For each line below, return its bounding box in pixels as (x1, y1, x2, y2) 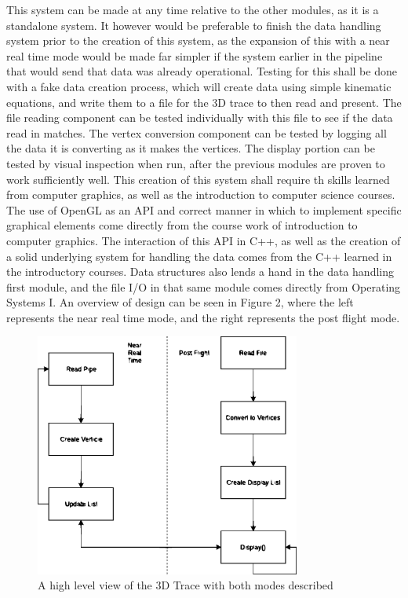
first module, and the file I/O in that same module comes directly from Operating (6, 278, 401, 295)
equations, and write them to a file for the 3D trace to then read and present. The (6, 94, 402, 110)
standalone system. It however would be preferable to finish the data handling (6, 17, 381, 33)
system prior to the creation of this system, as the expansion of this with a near (6, 32, 390, 49)
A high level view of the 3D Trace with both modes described (38, 577, 333, 593)
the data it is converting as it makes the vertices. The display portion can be (6, 140, 375, 156)
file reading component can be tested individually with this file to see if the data (6, 109, 393, 126)
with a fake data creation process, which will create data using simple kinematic (6, 78, 392, 94)
